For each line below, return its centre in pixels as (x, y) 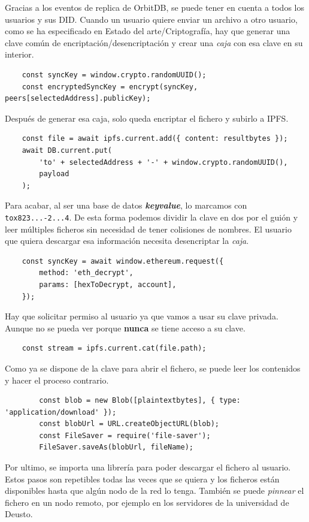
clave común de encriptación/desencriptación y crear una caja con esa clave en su (154, 42)
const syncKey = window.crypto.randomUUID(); (114, 75)
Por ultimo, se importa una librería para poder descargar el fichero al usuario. (148, 467)
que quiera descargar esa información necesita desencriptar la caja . (127, 241)
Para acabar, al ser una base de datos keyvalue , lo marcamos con (126, 205)
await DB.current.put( (67, 150)
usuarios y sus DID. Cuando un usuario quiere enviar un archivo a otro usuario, (151, 19)
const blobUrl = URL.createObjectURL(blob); (129, 424)
